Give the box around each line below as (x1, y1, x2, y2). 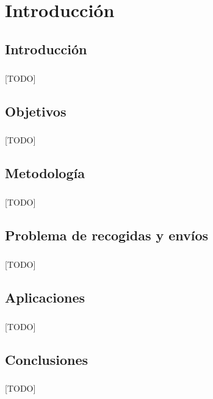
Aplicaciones (5, 287, 85, 306)
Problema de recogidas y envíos (5, 226, 209, 245)
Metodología (5, 164, 85, 182)
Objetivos (5, 101, 67, 120)
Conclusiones (5, 350, 88, 368)
